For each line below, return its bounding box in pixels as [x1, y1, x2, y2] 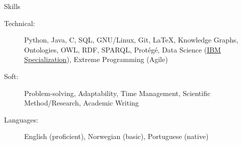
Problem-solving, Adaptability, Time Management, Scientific [24, 87, 211, 98]
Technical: [4, 17, 35, 28]
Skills [4, 1, 21, 11]
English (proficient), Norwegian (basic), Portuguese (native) [24, 131, 209, 141]
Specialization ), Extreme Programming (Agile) [24, 54, 168, 64]
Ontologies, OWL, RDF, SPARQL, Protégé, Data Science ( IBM [24, 44, 221, 54]
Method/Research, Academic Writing [24, 97, 139, 108]
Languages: [4, 114, 38, 124]
